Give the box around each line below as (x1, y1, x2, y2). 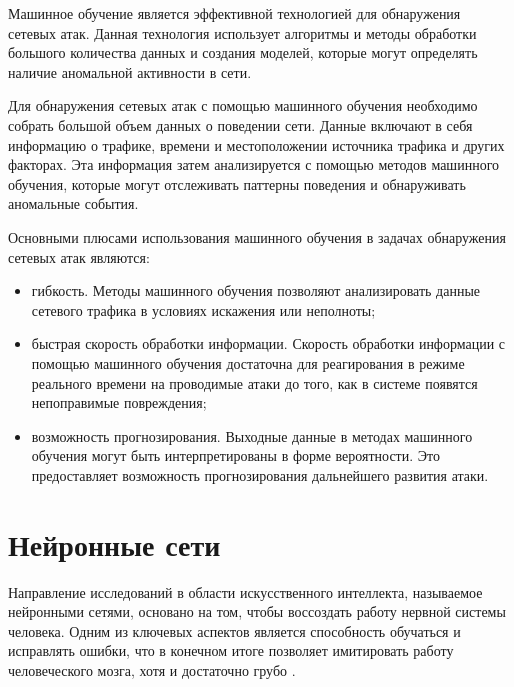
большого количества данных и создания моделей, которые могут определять (8, 42, 478, 63)
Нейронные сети (8, 523, 221, 564)
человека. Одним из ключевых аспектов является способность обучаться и (8, 620, 461, 641)
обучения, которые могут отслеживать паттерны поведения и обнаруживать (8, 173, 466, 194)
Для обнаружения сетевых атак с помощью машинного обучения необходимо (8, 95, 478, 116)
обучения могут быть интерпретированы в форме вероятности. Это (31, 445, 440, 466)
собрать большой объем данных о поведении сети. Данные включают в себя (8, 114, 473, 135)
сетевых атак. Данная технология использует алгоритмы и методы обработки (8, 22, 477, 43)
